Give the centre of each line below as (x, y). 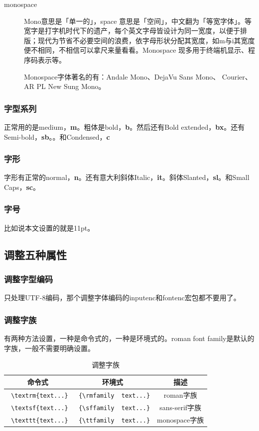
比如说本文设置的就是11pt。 (49, 227)
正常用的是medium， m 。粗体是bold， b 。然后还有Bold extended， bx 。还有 (125, 127)
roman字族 (180, 394)
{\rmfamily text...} (114, 395)
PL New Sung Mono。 (71, 86)
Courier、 (237, 76)
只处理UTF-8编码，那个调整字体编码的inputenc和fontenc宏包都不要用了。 (122, 298)
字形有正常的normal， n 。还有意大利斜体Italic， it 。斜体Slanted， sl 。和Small (127, 177)
